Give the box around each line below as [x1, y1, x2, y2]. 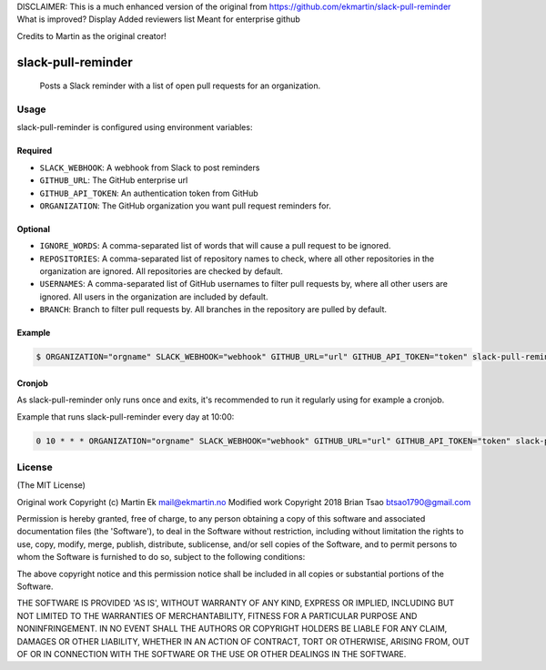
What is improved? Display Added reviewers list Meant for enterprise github [16, 14, 300, 25]
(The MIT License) [16, 480, 86, 491]
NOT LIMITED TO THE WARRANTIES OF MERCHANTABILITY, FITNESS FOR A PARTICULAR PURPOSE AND [16, 610, 418, 621]
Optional [16, 223, 50, 234]
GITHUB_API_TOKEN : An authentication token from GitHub [39, 188, 258, 198]
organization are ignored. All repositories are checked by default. [39, 266, 284, 277]
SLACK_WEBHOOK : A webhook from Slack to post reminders [39, 162, 260, 173]
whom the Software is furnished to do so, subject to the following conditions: [16, 552, 306, 563]
